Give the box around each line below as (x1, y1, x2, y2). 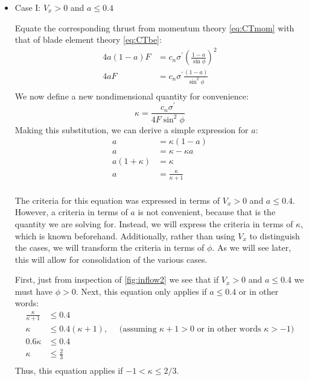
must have (14, 285, 53, 297)
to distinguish (249, 229, 300, 242)
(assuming (119, 325, 157, 334)
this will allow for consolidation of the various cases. (14, 253, 208, 265)
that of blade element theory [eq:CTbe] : (14, 33, 162, 46)
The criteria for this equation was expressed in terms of (14, 194, 220, 206)
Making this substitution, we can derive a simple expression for (14, 123, 249, 136)
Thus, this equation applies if (14, 364, 123, 376)
